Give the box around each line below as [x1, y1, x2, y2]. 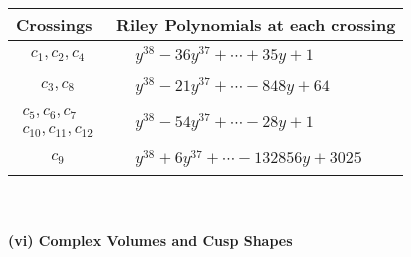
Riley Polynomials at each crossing [116, 13, 396, 36]
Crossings [16, 13, 93, 36]
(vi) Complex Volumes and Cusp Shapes [8, 229, 293, 250]
